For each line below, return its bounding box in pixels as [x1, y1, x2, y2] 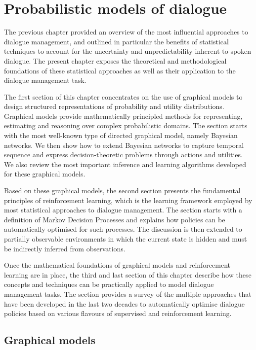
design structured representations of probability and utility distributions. [4, 101, 224, 111]
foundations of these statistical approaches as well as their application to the [4, 65, 236, 75]
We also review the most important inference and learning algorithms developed [4, 159, 247, 169]
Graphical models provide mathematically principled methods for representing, [4, 110, 243, 121]
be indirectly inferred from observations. [4, 243, 126, 253]
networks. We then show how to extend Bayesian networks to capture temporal [4, 140, 244, 150]
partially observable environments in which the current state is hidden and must [4, 234, 247, 244]
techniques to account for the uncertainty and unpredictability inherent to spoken [4, 46, 252, 56]
